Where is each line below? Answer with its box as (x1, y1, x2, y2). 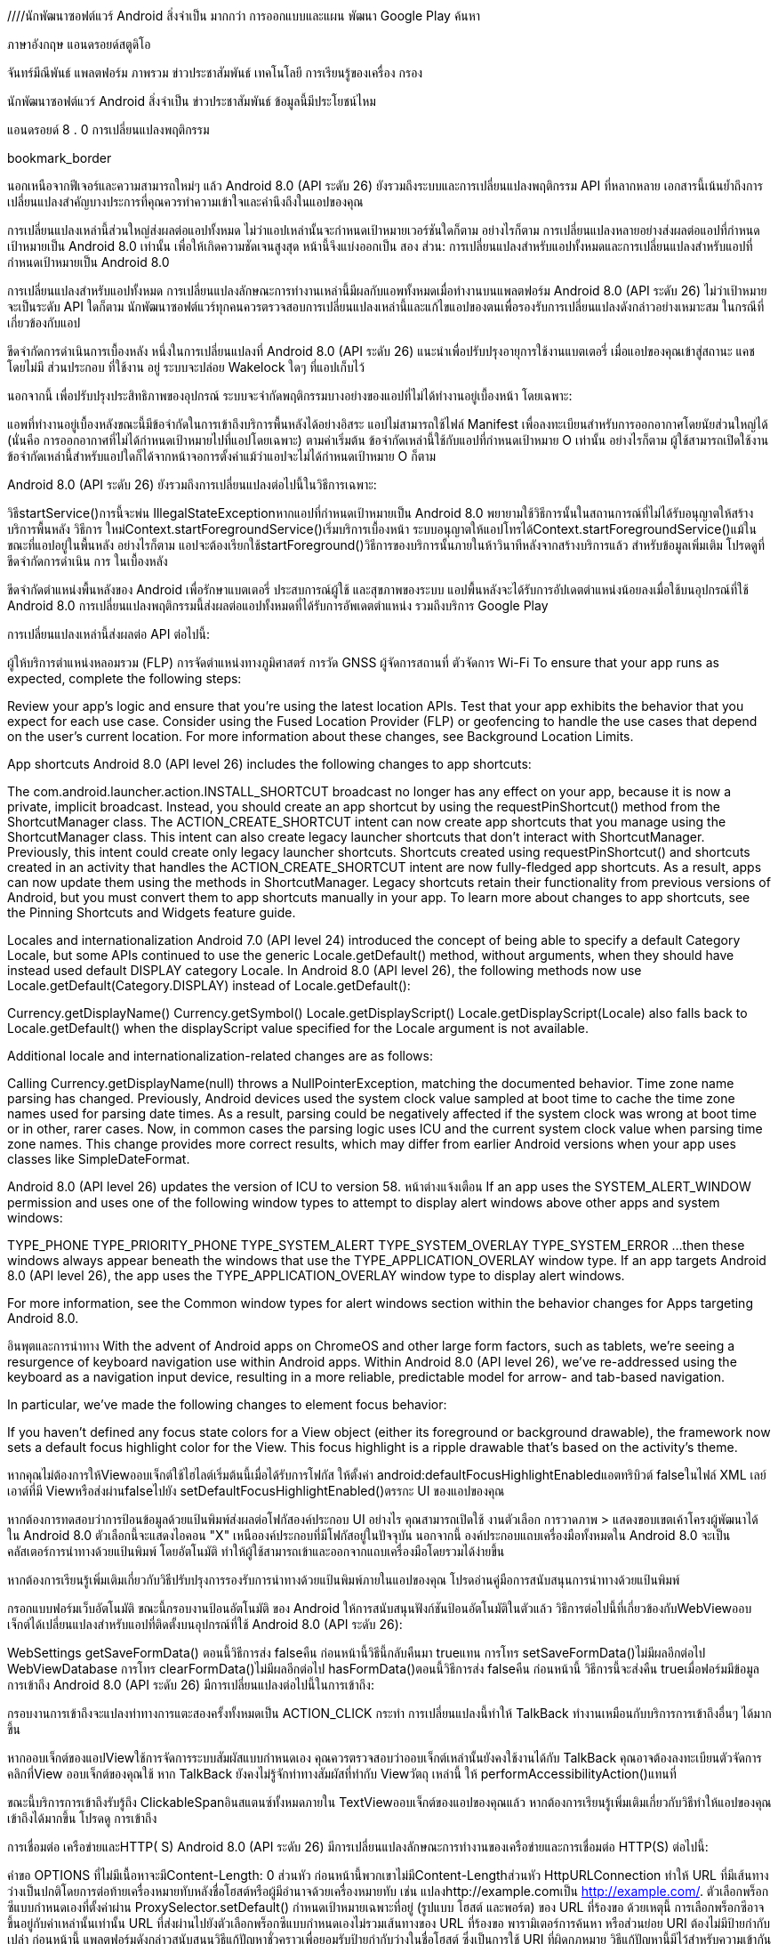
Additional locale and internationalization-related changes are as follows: (7, 1048, 433, 1063)
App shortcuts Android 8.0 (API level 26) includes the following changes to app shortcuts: (7, 756, 532, 771)
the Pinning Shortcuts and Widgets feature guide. (7, 905, 296, 920)
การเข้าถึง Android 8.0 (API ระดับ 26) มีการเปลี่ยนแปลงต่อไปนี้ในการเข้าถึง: (7, 1677, 374, 1692)
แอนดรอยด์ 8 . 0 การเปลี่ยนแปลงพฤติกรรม (7, 122, 210, 137)
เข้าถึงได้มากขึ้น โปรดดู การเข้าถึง (7, 1811, 157, 1826)
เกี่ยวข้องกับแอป (7, 315, 81, 330)
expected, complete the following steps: (7, 671, 242, 686)
